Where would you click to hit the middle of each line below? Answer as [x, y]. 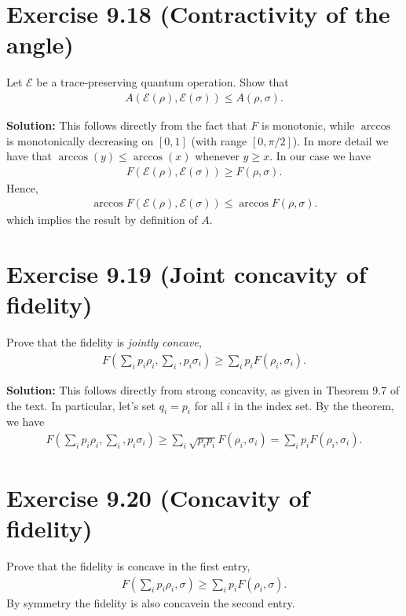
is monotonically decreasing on [80, 140]
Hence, [22, 187]
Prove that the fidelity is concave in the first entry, [128, 566]
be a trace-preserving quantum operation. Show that [163, 82]
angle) [40, 44]
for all [208, 405]
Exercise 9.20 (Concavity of [158, 497]
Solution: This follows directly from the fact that [127, 125]
